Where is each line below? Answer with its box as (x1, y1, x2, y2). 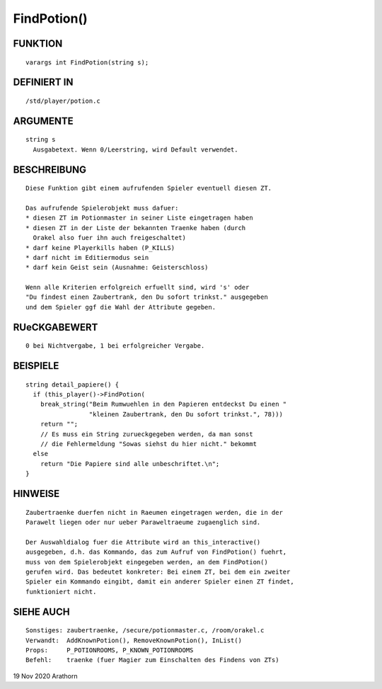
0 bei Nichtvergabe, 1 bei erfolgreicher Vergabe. (25, 342, 205, 350)
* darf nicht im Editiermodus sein (25, 254, 149, 261)
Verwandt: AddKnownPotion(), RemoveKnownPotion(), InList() (25, 636, 242, 644)
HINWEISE (13, 488, 60, 499)
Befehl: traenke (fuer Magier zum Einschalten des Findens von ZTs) (25, 656, 279, 664)
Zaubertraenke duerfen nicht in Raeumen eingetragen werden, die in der (25, 508, 283, 516)
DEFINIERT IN (13, 76, 74, 89)
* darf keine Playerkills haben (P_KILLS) (25, 244, 175, 251)
